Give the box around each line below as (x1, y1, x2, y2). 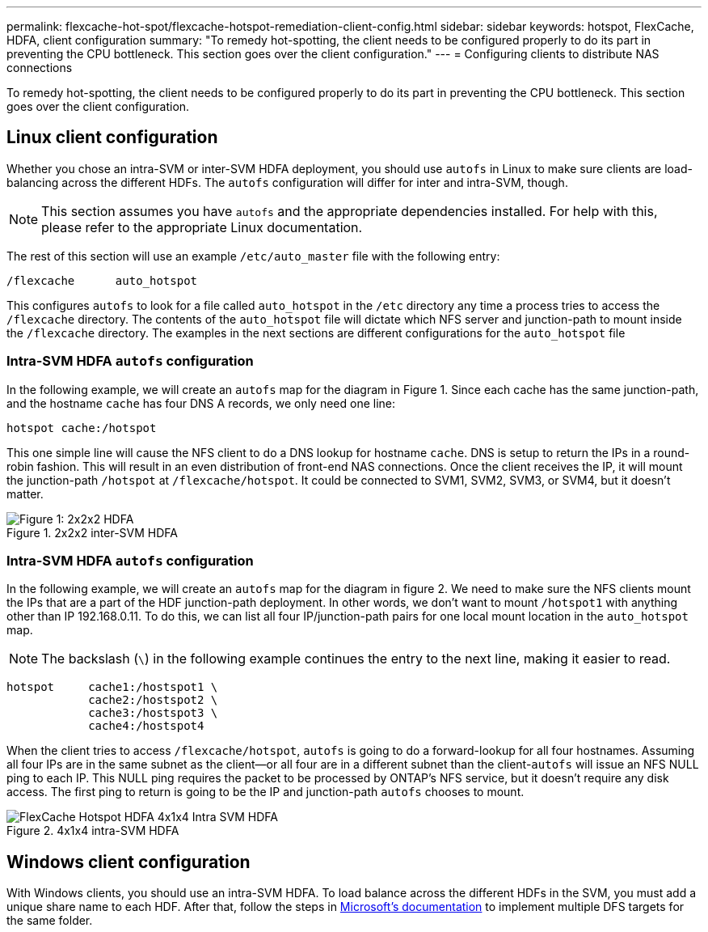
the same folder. (6, 913, 93, 928)
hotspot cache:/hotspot (6, 421, 157, 434)
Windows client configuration (6, 851, 251, 872)
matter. (6, 486, 44, 501)
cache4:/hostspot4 (88, 719, 204, 733)
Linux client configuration (6, 127, 218, 148)
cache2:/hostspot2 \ (88, 693, 218, 707)
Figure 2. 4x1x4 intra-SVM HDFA (6, 824, 179, 838)
